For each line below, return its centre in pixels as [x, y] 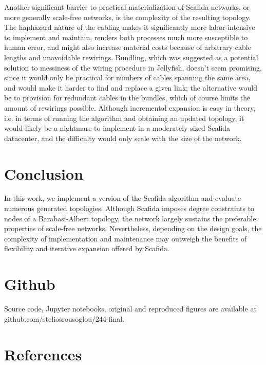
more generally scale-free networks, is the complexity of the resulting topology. [128, 17]
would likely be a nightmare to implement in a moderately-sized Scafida [117, 128]
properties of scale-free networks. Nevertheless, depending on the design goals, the [133, 228]
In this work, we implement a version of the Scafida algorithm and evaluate [123, 198]
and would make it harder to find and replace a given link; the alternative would [131, 87]
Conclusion [44, 173]
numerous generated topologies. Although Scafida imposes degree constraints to [129, 208]
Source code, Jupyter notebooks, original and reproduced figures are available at [130, 309]
